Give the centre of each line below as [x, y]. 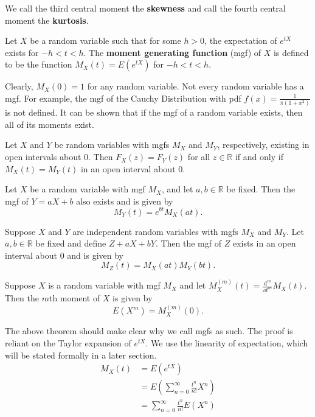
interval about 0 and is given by [64, 255]
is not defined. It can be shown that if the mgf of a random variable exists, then [154, 112]
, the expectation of [241, 40]
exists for [22, 52]
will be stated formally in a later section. [81, 355]
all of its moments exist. [50, 124]
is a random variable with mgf [104, 285]
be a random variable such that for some [106, 40]
